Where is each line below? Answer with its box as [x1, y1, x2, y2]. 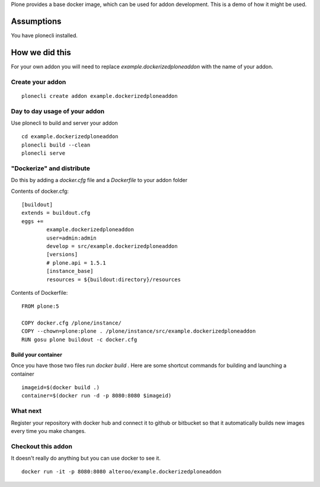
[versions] [46, 251, 78, 258]
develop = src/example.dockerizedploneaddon [46, 243, 178, 249]
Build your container [11, 351, 62, 358]
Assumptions [11, 16, 62, 26]
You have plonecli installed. [11, 31, 78, 39]
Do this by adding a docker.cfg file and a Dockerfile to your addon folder [11, 177, 188, 184]
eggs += [21, 218, 44, 225]
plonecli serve [21, 150, 66, 157]
